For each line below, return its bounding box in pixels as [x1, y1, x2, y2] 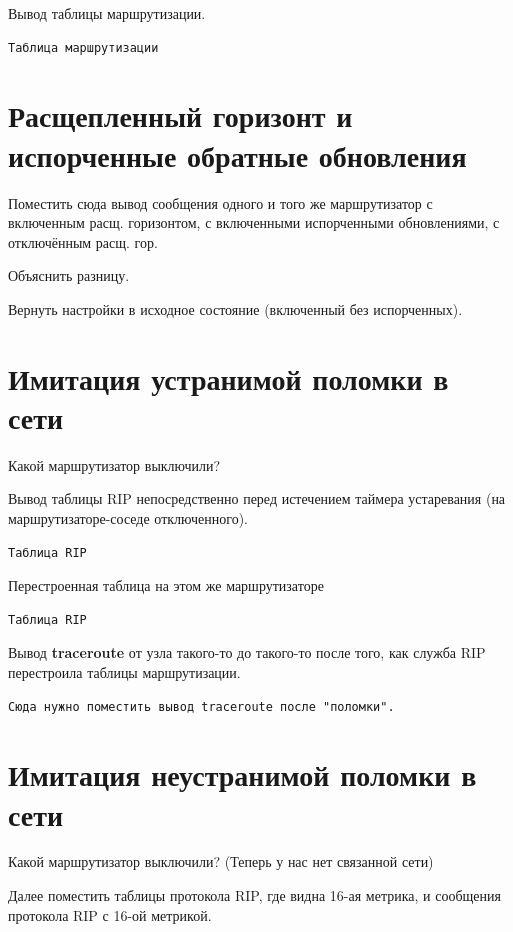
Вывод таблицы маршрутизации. [8, 3, 206, 23]
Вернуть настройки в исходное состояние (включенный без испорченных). [8, 298, 463, 319]
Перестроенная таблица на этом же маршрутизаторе [8, 575, 324, 596]
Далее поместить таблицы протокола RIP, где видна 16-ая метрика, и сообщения [8, 885, 501, 906]
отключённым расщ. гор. [8, 231, 158, 252]
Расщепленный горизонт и [8, 95, 353, 136]
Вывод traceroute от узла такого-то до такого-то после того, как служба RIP [8, 642, 486, 663]
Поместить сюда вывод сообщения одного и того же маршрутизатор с [8, 192, 433, 213]
